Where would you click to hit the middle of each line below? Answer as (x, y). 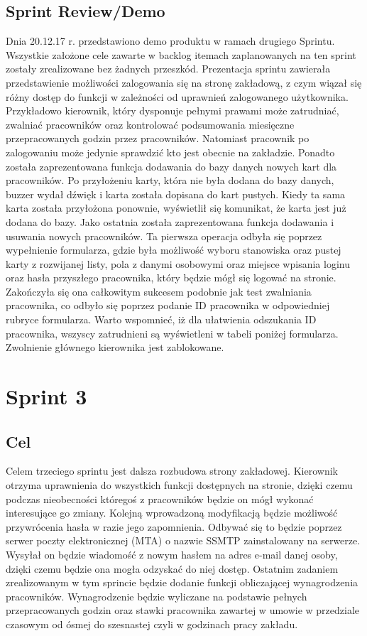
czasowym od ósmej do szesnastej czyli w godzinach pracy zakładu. (152, 624)
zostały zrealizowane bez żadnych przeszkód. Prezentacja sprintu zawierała (168, 69)
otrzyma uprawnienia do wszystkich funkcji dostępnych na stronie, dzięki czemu (179, 485)
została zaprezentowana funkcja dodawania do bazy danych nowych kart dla (171, 166)
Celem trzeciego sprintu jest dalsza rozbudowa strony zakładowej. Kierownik (172, 471)
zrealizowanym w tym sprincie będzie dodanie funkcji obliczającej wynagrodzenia (182, 582)
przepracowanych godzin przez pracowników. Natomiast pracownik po (158, 138)
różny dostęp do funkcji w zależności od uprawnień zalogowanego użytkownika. (177, 96)
